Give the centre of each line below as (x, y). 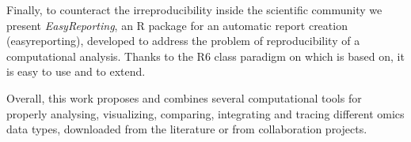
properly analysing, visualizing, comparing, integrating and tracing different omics (205, 113)
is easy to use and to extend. (76, 71)
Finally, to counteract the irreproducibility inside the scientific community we (194, 9)
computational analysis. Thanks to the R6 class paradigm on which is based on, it (205, 56)
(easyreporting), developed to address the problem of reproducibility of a (183, 41)
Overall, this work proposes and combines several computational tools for (184, 97)
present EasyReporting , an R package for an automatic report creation (177, 25)
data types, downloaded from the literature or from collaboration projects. (187, 129)
